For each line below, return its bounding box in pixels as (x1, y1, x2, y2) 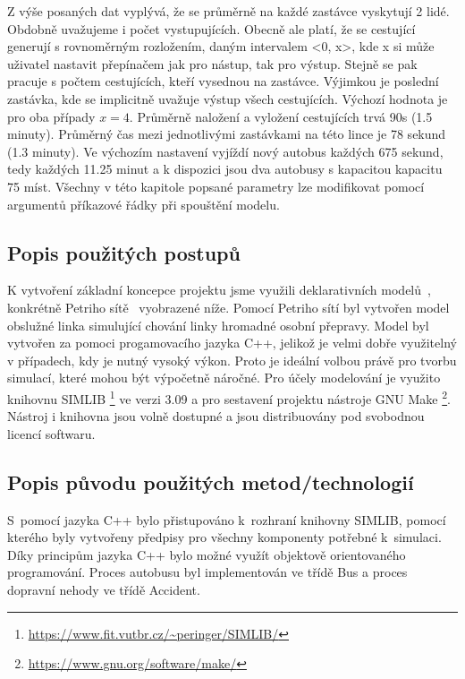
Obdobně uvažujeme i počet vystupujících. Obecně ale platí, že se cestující (7, 19, 416, 38)
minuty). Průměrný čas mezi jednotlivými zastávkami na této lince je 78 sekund (7, 125, 446, 143)
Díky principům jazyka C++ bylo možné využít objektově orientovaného (7, 545, 406, 563)
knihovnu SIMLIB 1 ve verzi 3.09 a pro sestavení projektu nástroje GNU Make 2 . (7, 386, 451, 408)
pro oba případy (7, 107, 96, 125)
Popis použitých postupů (7, 238, 241, 266)
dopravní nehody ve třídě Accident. (7, 580, 200, 598)
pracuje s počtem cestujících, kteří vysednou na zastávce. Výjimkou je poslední (7, 72, 439, 90)
